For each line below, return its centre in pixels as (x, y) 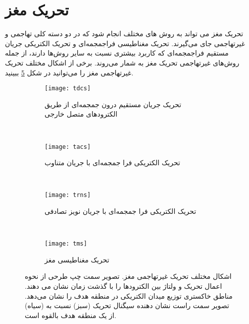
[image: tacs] (68, 147)
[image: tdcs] (68, 89)
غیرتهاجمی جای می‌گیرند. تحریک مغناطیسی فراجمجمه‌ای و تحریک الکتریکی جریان (125, 43)
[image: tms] (66, 244)
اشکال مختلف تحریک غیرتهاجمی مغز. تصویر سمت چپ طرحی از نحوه (128, 276)
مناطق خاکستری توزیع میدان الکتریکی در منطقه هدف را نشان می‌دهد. (129, 295)
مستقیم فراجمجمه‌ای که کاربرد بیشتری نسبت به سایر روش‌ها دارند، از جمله (117, 53)
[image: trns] (68, 195)
